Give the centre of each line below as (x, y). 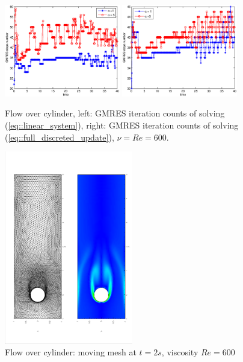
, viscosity (180, 352)
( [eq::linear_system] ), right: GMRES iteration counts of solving (122, 125)
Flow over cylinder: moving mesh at (71, 352)
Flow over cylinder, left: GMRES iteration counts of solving (115, 113)
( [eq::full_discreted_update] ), (60, 137)
